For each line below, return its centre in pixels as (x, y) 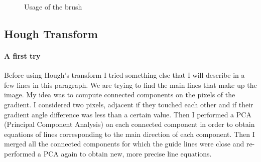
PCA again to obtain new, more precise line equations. (127, 153)
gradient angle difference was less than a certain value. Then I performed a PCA (128, 114)
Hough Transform (51, 33)
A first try (22, 55)
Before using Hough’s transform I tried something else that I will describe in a (124, 75)
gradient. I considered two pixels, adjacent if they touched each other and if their (129, 104)
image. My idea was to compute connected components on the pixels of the (120, 95)
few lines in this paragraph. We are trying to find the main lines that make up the (130, 85)
